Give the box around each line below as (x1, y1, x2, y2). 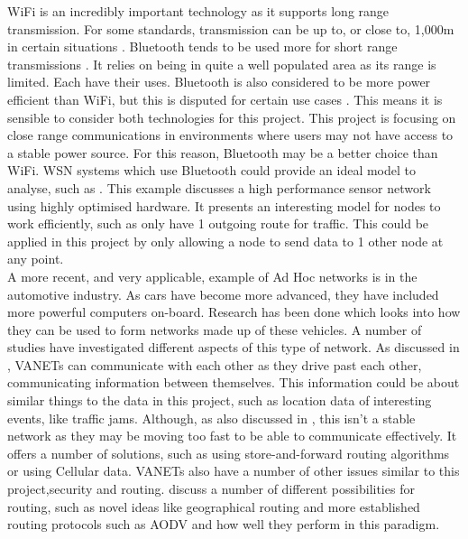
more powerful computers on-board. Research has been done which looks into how (7, 302, 461, 321)
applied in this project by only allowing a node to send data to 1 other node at (7, 231, 444, 250)
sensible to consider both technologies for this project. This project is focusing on (7, 107, 456, 126)
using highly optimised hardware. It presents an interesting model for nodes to (7, 196, 441, 215)
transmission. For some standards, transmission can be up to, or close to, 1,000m (7, 19, 454, 38)
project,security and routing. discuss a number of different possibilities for (7, 479, 415, 498)
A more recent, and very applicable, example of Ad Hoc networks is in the (7, 266, 418, 285)
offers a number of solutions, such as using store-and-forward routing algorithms (7, 443, 450, 462)
